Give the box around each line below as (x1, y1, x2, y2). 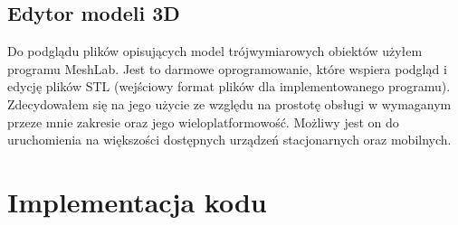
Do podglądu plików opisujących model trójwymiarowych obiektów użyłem (7, 42, 423, 61)
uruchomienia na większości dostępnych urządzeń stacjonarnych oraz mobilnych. (7, 130, 452, 149)
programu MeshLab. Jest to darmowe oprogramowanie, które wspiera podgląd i (7, 59, 447, 78)
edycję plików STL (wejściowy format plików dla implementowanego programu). (7, 77, 451, 96)
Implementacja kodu (7, 183, 267, 220)
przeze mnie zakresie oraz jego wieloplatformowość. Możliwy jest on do (7, 112, 399, 131)
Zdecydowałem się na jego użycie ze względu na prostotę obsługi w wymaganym (7, 94, 452, 113)
